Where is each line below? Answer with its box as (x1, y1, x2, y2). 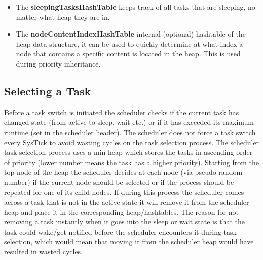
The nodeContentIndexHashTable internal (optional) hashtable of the (16, 28, 246, 39)
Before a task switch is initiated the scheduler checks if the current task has (4, 107, 239, 117)
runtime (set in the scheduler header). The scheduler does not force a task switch (4, 126, 256, 137)
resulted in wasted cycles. (4, 246, 83, 257)
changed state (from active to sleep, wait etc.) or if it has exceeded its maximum (4, 117, 254, 127)
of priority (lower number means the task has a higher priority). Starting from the (4, 156, 259, 167)
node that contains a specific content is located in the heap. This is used (16, 48, 241, 59)
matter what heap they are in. (16, 11, 110, 22)
